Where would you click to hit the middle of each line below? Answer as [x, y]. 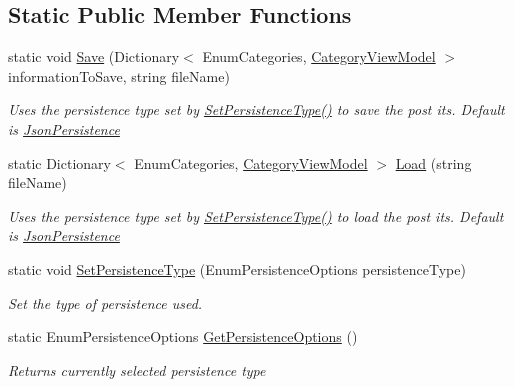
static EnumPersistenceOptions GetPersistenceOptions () [183, 336]
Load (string [433, 162]
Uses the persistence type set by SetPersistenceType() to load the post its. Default [256, 215]
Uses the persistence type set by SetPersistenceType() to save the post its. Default [256, 109]
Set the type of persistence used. [105, 302]
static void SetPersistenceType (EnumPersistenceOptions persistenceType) [237, 268]
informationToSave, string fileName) [119, 75]
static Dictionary [59, 162]
